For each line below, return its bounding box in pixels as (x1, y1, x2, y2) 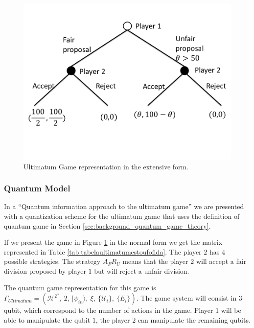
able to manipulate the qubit (4, 314, 91, 325)
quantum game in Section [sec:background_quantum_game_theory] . (4, 220, 211, 231)
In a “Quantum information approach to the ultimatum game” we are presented (4, 201, 244, 211)
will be (221, 305, 241, 315)
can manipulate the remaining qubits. (138, 314, 251, 325)
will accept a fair (196, 256, 247, 266)
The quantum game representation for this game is (4, 282, 156, 292)
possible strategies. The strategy (4, 256, 101, 266)
